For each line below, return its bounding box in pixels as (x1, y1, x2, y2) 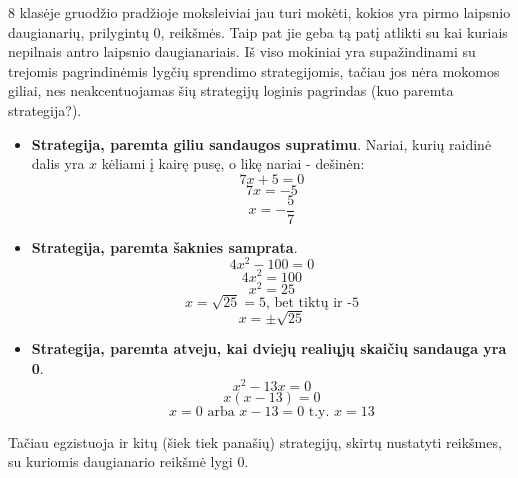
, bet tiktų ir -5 (265, 295, 359, 310)
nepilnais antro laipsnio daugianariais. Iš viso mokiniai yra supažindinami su (8, 41, 476, 62)
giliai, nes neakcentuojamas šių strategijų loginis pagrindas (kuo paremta (8, 80, 454, 101)
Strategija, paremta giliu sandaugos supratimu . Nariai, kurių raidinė (31, 133, 492, 154)
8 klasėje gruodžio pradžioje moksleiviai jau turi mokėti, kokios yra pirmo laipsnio (8, 2, 511, 22)
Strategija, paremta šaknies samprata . (31, 236, 298, 257)
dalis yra (31, 153, 85, 174)
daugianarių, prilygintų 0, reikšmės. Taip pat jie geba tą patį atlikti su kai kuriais (8, 21, 508, 42)
